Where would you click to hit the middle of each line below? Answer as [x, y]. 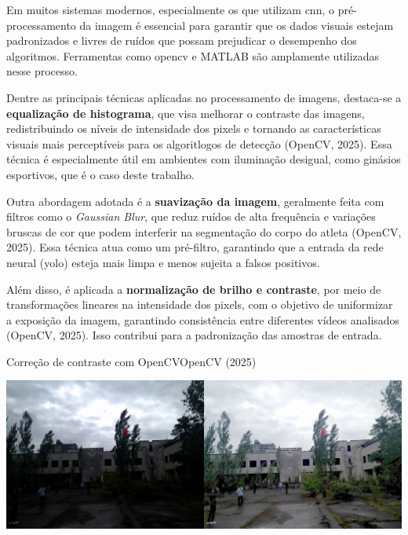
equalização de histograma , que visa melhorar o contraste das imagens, [186, 113]
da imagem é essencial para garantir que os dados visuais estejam [237, 25]
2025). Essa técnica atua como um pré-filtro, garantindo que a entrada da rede [195, 247]
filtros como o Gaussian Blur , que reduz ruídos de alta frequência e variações [191, 216]
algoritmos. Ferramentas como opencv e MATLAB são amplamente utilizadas [193, 55]
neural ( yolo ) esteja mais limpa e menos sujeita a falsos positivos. [163, 262]
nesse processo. [42, 71]
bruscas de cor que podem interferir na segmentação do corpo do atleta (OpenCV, [204, 231]
